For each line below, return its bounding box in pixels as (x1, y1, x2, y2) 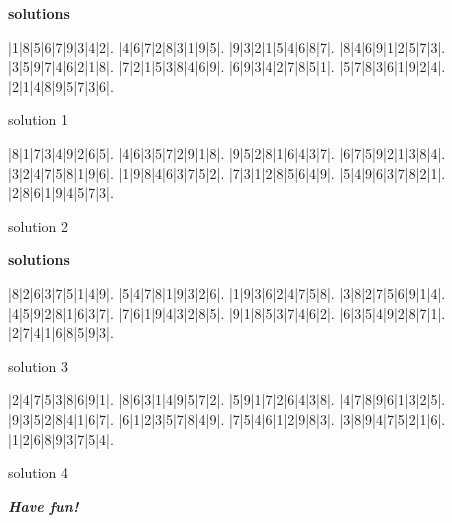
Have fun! (8, 495, 79, 516)
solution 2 (8, 215, 68, 236)
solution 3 (8, 355, 68, 376)
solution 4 (8, 462, 68, 483)
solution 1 (8, 109, 68, 130)
